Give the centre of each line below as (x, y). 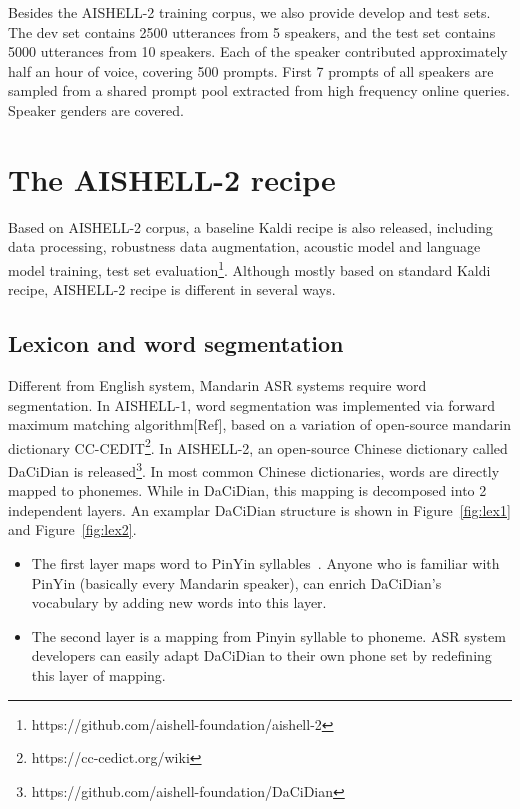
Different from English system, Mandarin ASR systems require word (217, 384)
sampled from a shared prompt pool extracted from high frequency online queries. (259, 90)
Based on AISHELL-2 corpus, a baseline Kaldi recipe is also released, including (250, 226)
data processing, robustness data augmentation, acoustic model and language (244, 246)
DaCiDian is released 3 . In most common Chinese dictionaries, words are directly (254, 469)
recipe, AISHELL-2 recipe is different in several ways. (172, 289)
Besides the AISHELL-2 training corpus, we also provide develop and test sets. (249, 12)
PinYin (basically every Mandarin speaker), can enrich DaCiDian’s (236, 582)
